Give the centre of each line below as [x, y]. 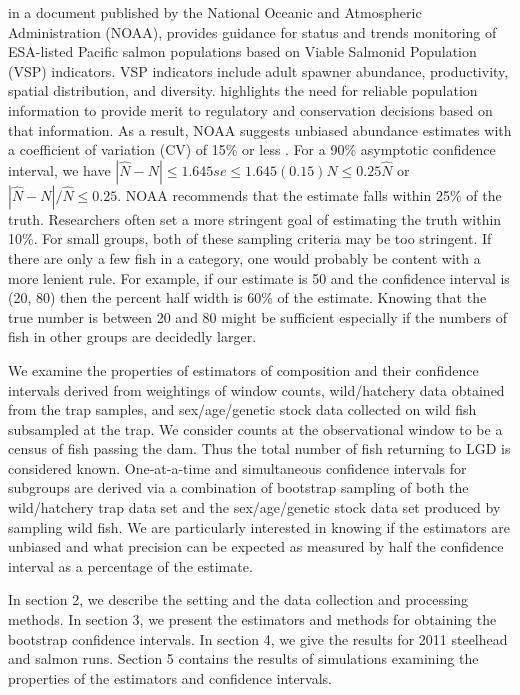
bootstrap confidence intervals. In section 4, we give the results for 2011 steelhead [258, 638]
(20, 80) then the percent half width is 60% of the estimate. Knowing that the [247, 297]
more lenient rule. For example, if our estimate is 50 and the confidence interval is [259, 277]
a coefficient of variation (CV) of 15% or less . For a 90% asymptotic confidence [252, 149]
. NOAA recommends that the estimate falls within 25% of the [309, 194]
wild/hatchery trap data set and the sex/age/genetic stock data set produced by [254, 507]
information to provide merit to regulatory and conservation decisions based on [250, 109]
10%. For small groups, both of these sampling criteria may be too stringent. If [250, 238]
